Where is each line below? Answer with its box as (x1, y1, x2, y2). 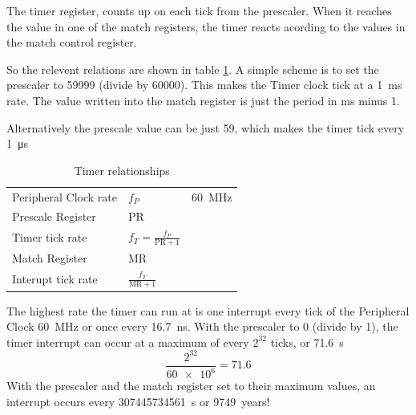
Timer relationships (74, 161, 170, 178)
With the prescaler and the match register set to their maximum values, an (6, 377, 376, 394)
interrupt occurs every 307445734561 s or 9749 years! (6, 393, 270, 409)
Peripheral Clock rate (12, 188, 117, 205)
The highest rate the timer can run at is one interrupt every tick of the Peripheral (6, 302, 410, 319)
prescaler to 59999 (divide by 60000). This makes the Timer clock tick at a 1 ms (6, 76, 402, 93)
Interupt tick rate (12, 271, 98, 287)
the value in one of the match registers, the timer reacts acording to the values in (6, 18, 406, 35)
